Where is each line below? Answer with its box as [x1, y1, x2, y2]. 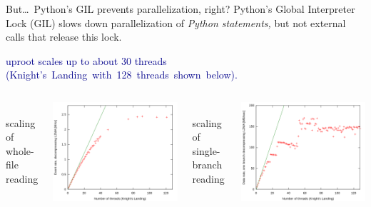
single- [192, 143, 220, 158]
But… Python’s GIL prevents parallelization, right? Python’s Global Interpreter [6, 1, 355, 16]
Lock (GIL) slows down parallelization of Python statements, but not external [6, 15, 346, 30]
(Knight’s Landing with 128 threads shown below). [6, 67, 238, 82]
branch [192, 157, 223, 172]
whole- [6, 143, 34, 158]
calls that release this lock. [6, 29, 122, 44]
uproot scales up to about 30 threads [6, 53, 167, 68]
